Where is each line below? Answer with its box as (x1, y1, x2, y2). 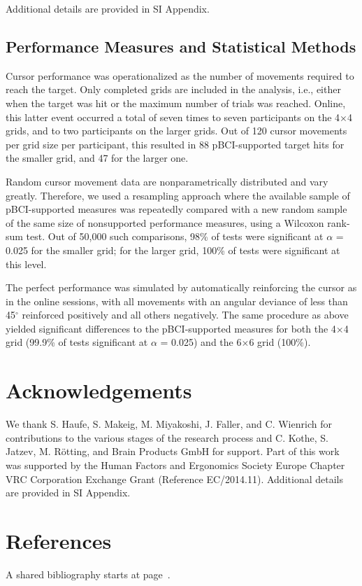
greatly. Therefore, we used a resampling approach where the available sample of (6, 188, 350, 202)
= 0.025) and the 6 (160, 335, 242, 349)
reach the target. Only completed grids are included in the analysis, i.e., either (6, 82, 341, 97)
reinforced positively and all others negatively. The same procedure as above (22, 307, 349, 322)
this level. (6, 256, 47, 271)
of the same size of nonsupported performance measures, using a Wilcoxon (6, 215, 324, 230)
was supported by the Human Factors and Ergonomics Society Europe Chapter (6, 457, 345, 472)
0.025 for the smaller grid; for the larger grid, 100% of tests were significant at (6, 242, 340, 257)
